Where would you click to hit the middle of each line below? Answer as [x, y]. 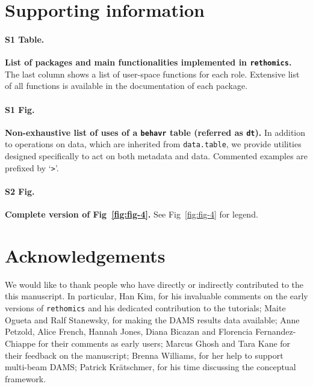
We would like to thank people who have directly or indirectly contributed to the [154, 284]
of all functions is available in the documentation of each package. [126, 86]
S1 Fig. [20, 109]
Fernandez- [276, 331]
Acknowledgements [85, 255]
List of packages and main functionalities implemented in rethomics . [148, 62]
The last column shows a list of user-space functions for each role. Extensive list [152, 74]
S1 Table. [25, 39]
